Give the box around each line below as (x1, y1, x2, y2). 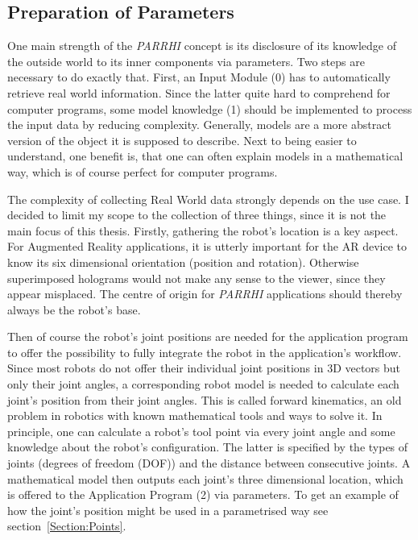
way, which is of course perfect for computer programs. (7, 163, 278, 180)
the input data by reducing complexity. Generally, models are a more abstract (7, 116, 391, 133)
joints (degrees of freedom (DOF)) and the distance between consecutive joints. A (7, 455, 411, 471)
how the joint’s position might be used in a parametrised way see (7, 501, 329, 518)
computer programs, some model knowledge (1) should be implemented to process (7, 100, 412, 117)
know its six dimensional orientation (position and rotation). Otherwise (7, 253, 359, 270)
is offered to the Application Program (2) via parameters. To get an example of (7, 486, 399, 503)
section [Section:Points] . (7, 517, 126, 534)
